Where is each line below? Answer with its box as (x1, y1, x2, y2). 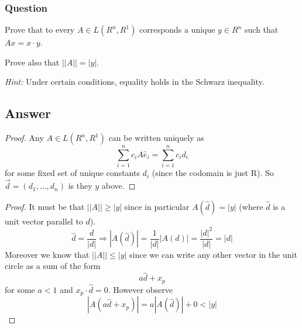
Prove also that (5, 56, 60, 68)
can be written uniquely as (108, 132, 204, 144)
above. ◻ (101, 179, 136, 192)
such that (245, 23, 279, 36)
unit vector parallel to (5, 215, 83, 227)
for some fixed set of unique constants (5, 167, 140, 179)
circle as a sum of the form (5, 260, 101, 272)
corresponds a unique (139, 23, 215, 36)
